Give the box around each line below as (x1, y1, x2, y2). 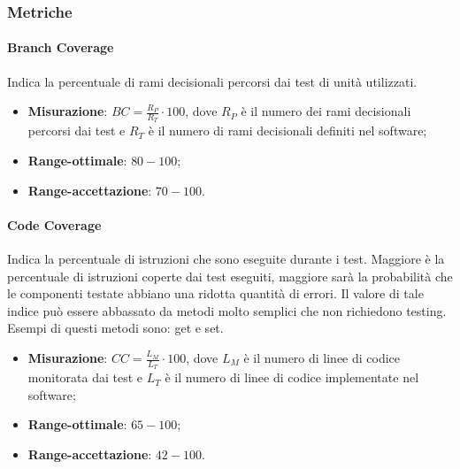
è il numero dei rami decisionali (241, 102, 411, 120)
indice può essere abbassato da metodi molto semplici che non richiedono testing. (7, 301, 447, 319)
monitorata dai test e (27, 368, 143, 387)
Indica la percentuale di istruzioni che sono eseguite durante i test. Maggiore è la (7, 250, 445, 268)
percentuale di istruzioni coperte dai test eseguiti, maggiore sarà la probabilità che (7, 266, 453, 285)
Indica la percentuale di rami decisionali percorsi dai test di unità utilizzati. (7, 72, 418, 90)
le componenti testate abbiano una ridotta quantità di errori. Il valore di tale (7, 284, 424, 303)
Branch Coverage (7, 38, 114, 57)
